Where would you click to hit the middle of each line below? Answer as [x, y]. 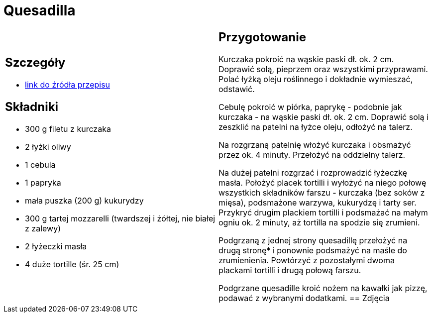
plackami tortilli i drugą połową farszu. [290, 270]
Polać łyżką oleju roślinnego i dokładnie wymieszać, [316, 79]
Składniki [32, 107]
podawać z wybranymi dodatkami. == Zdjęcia [304, 298]
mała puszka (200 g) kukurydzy [84, 201]
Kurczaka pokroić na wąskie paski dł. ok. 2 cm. [306, 59]
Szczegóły [35, 63]
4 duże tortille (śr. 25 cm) [72, 264]
